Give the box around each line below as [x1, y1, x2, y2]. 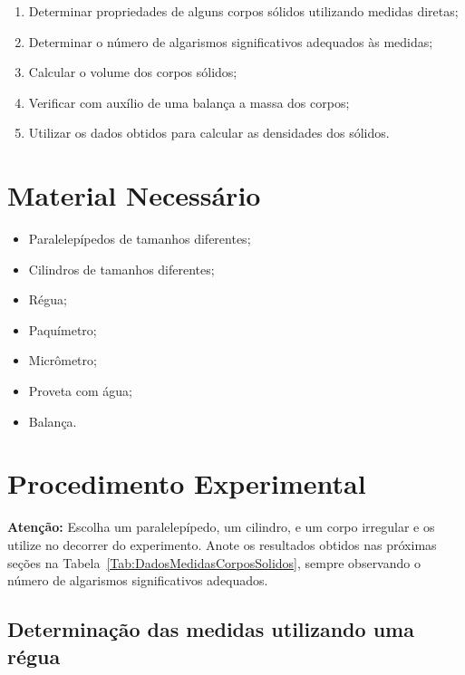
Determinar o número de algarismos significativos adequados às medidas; [28, 32, 433, 51]
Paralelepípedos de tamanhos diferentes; [28, 229, 251, 248]
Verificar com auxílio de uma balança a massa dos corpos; [28, 92, 350, 111]
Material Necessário [7, 177, 261, 214]
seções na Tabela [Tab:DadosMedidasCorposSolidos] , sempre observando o [7, 553, 421, 572]
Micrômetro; [28, 351, 97, 370]
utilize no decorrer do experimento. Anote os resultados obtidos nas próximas [7, 535, 437, 554]
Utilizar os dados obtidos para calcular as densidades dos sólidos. [28, 123, 390, 142]
